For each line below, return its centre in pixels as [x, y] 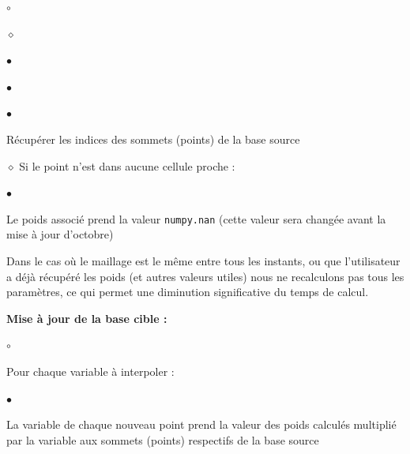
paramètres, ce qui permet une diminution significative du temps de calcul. [188, 292]
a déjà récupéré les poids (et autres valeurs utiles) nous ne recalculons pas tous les [205, 276]
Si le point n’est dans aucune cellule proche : [127, 165]
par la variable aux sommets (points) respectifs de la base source [163, 439]
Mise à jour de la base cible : [87, 318]
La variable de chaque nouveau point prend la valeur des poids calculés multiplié [201, 424]
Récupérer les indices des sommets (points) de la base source [153, 139]
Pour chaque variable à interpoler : [90, 371]
